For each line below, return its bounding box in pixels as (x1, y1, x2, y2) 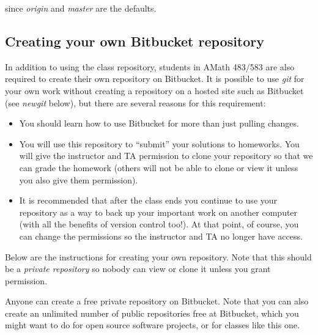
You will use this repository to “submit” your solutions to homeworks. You (19, 137, 300, 150)
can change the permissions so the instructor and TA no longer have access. (19, 229, 303, 242)
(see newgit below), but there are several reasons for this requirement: (5, 96, 266, 109)
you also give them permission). (19, 173, 138, 186)
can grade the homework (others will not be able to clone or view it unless (19, 161, 298, 174)
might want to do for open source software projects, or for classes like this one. (5, 318, 300, 331)
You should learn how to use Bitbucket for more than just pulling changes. (19, 117, 299, 130)
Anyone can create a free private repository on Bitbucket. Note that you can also (5, 295, 309, 307)
